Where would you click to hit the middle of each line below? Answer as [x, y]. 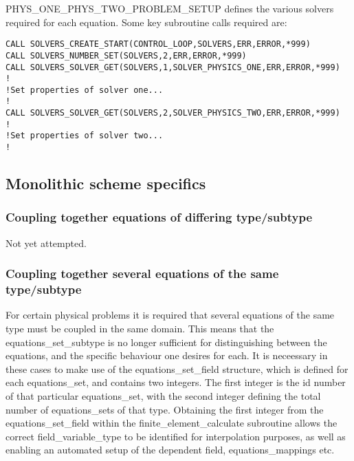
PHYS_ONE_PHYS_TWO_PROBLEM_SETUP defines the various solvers [170, 8]
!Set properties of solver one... [85, 90]
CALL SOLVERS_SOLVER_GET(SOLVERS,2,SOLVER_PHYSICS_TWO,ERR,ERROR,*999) [173, 113]
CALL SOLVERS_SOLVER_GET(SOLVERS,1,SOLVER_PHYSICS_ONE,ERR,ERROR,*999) [173, 67]
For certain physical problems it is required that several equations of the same [170, 315]
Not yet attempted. [46, 243]
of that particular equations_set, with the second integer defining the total [163, 396]
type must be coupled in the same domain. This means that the [140, 329]
